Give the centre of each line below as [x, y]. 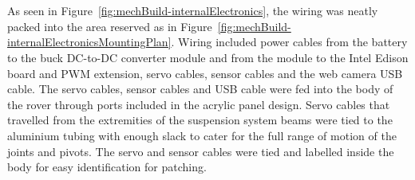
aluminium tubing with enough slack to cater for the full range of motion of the [202, 135]
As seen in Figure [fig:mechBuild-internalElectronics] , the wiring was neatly [193, 11]
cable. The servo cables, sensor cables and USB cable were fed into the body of [200, 89]
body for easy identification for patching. [107, 167]
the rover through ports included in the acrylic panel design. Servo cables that [199, 104]
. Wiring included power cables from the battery [289, 42]
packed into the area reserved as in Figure [110, 26]
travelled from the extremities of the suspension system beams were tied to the [200, 120]
